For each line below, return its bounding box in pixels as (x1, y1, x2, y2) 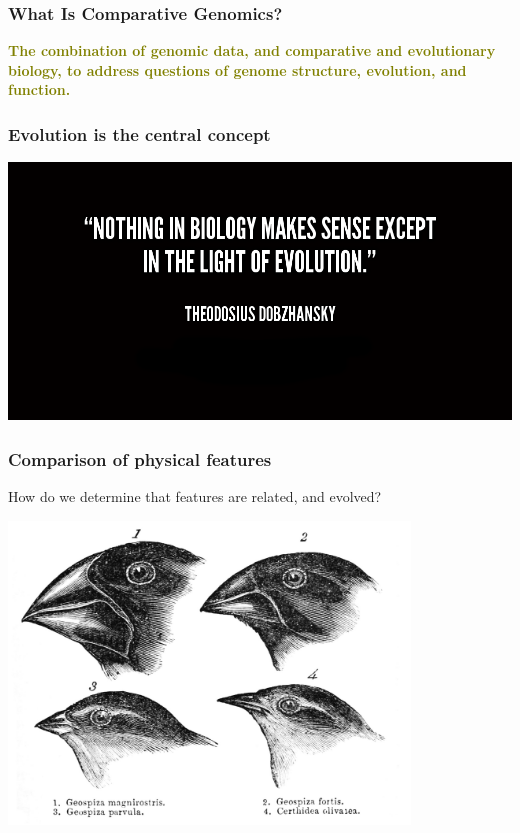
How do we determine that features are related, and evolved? (8, 486, 382, 507)
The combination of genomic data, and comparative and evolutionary (8, 40, 496, 61)
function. (8, 79, 71, 100)
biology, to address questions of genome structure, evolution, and (8, 59, 467, 80)
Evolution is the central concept (8, 121, 271, 146)
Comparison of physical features (8, 446, 272, 471)
